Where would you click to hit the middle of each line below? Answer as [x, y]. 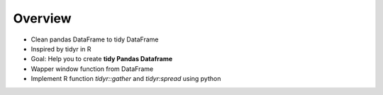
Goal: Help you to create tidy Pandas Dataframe [102, 59]
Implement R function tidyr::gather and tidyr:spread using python [126, 79]
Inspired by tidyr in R [61, 49]
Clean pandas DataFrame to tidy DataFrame [95, 39]
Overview [42, 18]
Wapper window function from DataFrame [92, 69]
